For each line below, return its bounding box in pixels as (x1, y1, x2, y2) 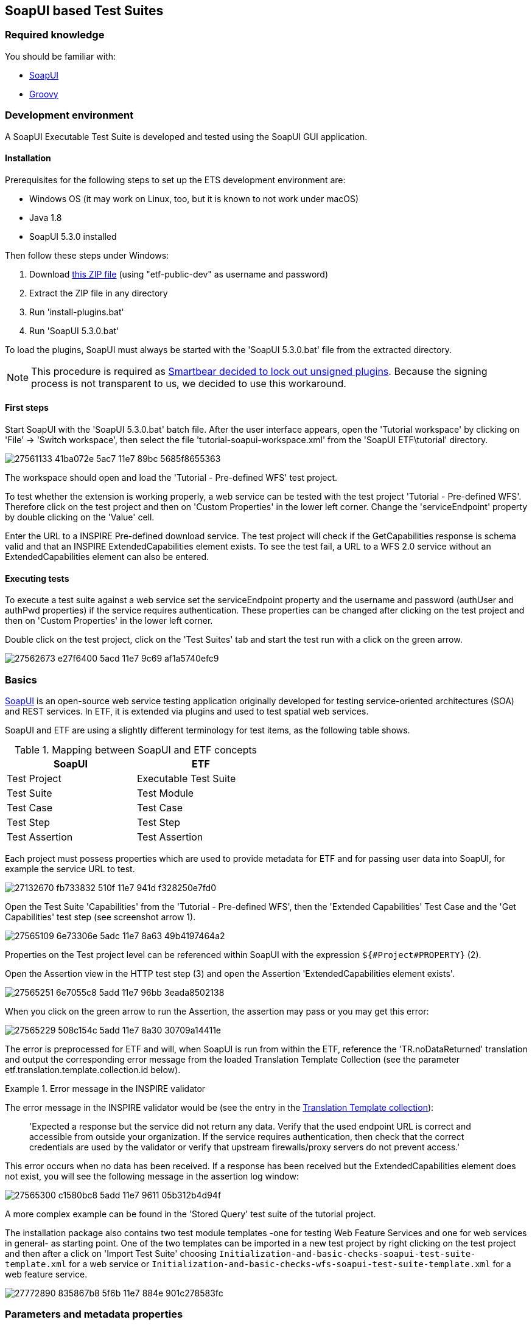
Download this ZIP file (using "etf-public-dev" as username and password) (29, 268, 329, 279)
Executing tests (5, 573, 69, 584)
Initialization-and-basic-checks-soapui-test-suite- (219, 1248, 476, 1259)
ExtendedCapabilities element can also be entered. (5, 551, 209, 562)
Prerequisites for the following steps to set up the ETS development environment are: (5, 174, 346, 185)
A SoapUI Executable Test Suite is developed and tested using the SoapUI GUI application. (5, 131, 368, 142)
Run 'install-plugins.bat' (29, 306, 124, 317)
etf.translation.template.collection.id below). (5, 1064, 181, 1075)
